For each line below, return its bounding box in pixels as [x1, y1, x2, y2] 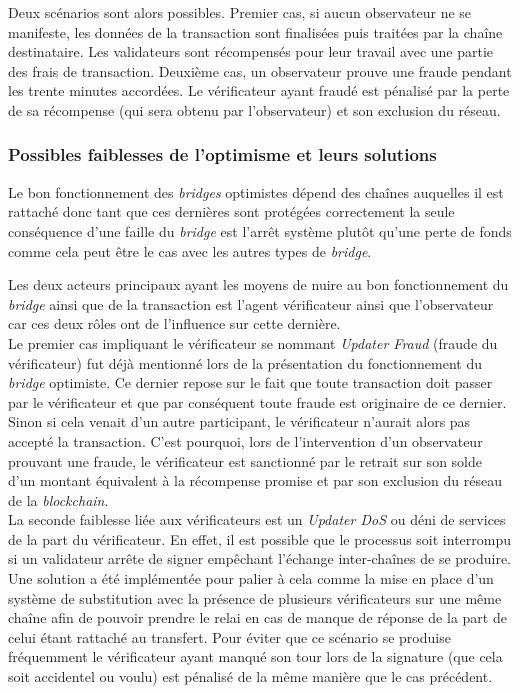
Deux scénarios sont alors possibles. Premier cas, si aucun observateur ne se [8, 2, 472, 22]
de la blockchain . [8, 489, 109, 510]
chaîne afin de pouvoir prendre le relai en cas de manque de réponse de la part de [8, 607, 507, 628]
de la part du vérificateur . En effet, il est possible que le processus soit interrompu [8, 528, 512, 549]
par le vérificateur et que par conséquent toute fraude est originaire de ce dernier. [8, 391, 507, 412]
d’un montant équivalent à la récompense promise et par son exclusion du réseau [8, 470, 503, 491]
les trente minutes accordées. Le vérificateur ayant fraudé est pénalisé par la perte [8, 80, 510, 101]
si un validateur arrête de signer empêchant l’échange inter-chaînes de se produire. [8, 548, 512, 569]
